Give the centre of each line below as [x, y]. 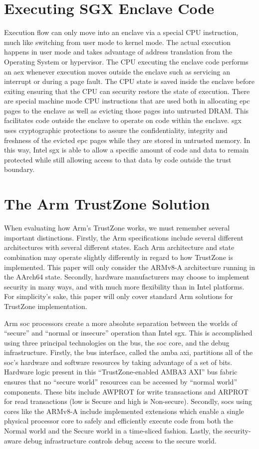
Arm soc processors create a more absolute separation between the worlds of [121, 323]
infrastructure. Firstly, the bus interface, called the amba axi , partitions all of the [129, 352]
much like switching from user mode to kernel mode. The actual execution [118, 42]
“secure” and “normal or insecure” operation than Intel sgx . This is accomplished [128, 333]
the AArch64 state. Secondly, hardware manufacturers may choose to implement [127, 277]
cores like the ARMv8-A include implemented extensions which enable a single [124, 411]
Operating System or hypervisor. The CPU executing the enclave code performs [126, 61]
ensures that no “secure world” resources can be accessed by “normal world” [121, 382]
